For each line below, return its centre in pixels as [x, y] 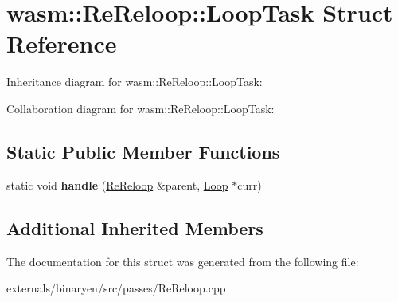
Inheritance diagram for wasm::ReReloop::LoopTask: [135, 82]
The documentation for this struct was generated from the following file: [183, 261]
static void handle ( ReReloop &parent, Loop [117, 184]
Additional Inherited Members [135, 227]
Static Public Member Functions [143, 151]
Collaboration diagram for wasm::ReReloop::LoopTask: [140, 108]
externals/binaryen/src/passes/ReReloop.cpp [116, 288]
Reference [62, 43]
